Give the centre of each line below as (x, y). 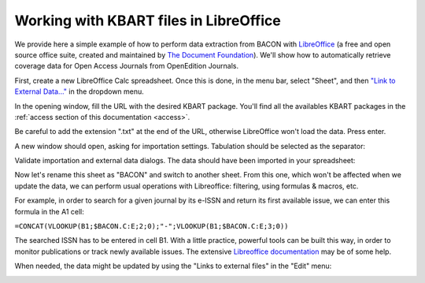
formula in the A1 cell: (49, 211)
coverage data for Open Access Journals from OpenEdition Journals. (127, 66)
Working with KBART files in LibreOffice (148, 20)
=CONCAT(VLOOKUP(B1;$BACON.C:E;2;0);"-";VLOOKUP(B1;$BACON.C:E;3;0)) (152, 226)
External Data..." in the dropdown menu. (79, 91)
